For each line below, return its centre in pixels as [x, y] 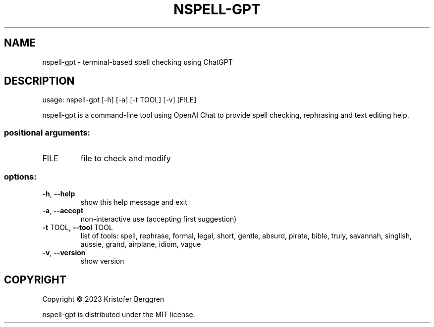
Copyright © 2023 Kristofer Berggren [103, 299]
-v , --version [64, 252]
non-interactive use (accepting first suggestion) [159, 219]
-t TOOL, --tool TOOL [78, 227]
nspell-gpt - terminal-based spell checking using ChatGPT [137, 62]
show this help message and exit [134, 202]
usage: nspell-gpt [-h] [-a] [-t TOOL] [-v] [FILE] [119, 100]
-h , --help [59, 193]
